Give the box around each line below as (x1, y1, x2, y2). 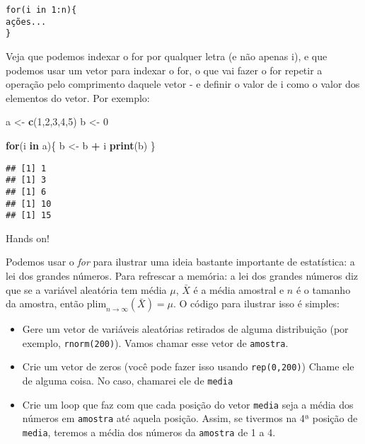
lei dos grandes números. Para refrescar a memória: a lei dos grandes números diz (6, 268, 359, 283)
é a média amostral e (193, 282, 284, 297)
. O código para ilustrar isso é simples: (173, 296, 340, 311)
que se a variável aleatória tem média (6, 282, 167, 297)
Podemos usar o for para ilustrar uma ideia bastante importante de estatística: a (6, 254, 355, 269)
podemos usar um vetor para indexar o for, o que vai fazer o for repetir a (6, 62, 323, 77)
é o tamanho (296, 282, 351, 297)
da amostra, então (6, 296, 84, 311)
